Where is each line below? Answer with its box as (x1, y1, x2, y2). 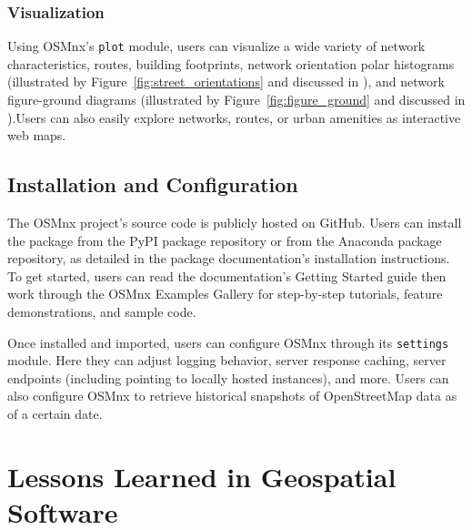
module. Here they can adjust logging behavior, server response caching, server (7, 351, 447, 370)
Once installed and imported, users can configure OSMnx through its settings (7, 332, 449, 352)
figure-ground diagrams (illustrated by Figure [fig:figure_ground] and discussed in (7, 90, 466, 109)
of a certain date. (7, 404, 103, 423)
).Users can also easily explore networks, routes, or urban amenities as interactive (7, 107, 461, 127)
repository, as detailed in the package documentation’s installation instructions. (7, 249, 450, 268)
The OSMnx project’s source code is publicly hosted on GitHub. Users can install (7, 213, 462, 232)
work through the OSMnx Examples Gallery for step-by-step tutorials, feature (7, 284, 443, 303)
